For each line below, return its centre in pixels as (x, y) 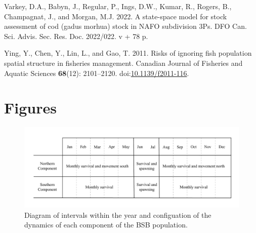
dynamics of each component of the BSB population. (106, 225)
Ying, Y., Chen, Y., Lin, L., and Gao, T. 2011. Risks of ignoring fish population (128, 53)
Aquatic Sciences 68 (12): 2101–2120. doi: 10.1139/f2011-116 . (97, 73)
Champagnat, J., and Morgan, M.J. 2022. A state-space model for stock (116, 16)
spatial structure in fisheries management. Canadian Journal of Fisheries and (123, 63)
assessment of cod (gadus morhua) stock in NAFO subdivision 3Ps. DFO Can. (125, 26)
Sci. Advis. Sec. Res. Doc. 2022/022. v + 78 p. (76, 36)
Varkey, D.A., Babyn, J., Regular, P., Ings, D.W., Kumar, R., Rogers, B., (118, 6)
